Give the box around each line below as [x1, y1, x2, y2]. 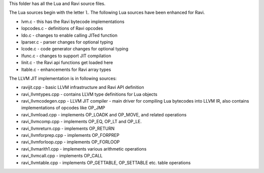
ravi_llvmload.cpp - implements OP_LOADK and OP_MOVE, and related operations [21, 111, 187, 117]
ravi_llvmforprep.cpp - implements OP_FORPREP [21, 132, 120, 138]
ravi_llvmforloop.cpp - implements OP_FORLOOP [21, 139, 120, 145]
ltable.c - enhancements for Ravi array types [21, 66, 111, 72]
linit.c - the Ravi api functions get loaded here [21, 60, 113, 65]
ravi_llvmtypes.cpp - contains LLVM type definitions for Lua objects [21, 91, 157, 97]
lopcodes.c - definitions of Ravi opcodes [21, 25, 103, 31]
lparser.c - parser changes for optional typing [21, 39, 113, 45]
